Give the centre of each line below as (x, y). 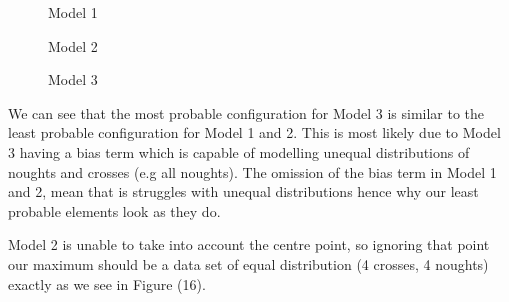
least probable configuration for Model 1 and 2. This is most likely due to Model (254, 132)
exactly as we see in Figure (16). (107, 283)
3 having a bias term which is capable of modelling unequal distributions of (239, 151)
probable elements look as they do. (114, 210)
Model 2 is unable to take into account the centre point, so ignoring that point (249, 244)
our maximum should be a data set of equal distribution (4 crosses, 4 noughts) (248, 263)
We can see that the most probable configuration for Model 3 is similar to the (246, 112)
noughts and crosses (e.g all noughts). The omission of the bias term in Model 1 (252, 171)
